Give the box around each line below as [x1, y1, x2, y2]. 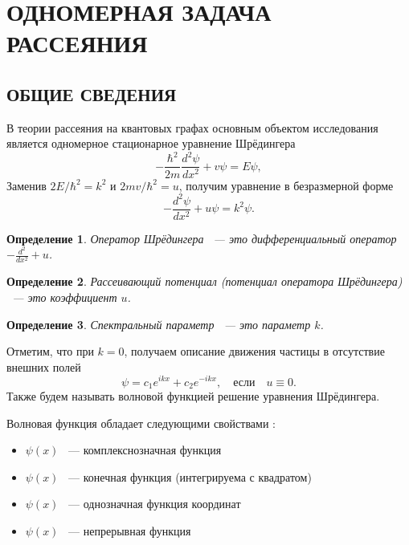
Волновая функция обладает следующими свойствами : [6, 414, 276, 431]
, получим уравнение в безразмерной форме [178, 177, 394, 193]
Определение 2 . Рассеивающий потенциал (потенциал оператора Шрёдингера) [6, 273, 403, 290]
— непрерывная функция [68, 522, 191, 539]
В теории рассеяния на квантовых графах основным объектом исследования [6, 119, 378, 136]
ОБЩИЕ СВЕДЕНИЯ [6, 81, 177, 106]
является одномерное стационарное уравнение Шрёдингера [6, 135, 296, 152]
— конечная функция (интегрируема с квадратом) [68, 468, 312, 485]
